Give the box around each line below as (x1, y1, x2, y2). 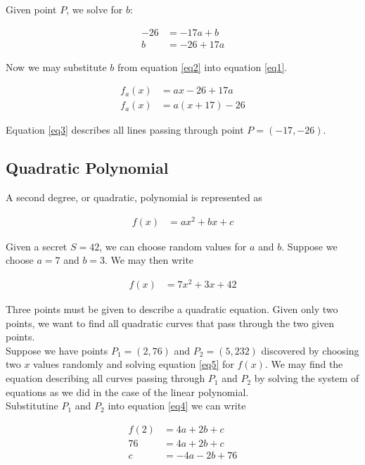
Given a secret (6, 238, 68, 253)
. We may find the (264, 357, 343, 371)
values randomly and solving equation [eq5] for (33, 357, 234, 371)
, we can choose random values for (99, 238, 247, 253)
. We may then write (105, 253, 194, 267)
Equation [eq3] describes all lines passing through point (6, 122, 244, 137)
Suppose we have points (6, 343, 108, 357)
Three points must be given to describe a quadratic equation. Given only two (6, 302, 338, 317)
